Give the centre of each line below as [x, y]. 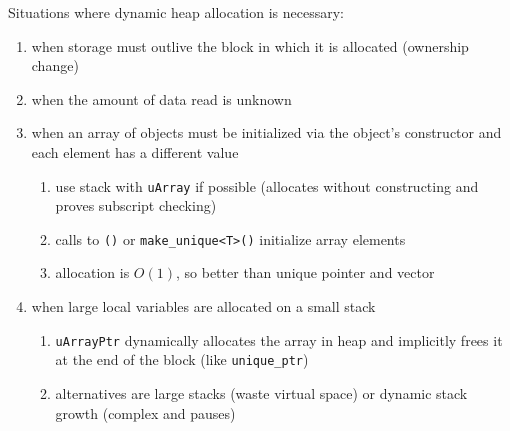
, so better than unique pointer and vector [305, 272]
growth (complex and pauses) [145, 412]
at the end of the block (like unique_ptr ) [182, 359]
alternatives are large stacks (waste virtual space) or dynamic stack [261, 392]
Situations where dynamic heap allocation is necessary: [176, 12]
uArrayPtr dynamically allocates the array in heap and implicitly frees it [279, 339]
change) [55, 65]
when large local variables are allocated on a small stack [203, 306]
